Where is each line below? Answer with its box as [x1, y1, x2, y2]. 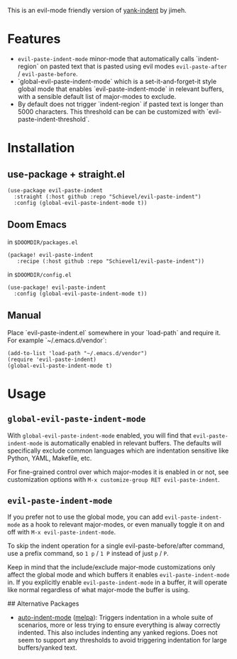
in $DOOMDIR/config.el [7, 270, 72, 278]
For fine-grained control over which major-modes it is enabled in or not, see [7, 468, 229, 476]
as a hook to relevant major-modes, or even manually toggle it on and [21, 520, 225, 529]
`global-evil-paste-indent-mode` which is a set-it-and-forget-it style [17, 77, 217, 85]
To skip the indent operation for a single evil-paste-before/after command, [7, 542, 225, 550]
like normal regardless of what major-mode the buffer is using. [7, 586, 190, 594]
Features [7, 31, 61, 47]
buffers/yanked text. [17, 643, 77, 652]
